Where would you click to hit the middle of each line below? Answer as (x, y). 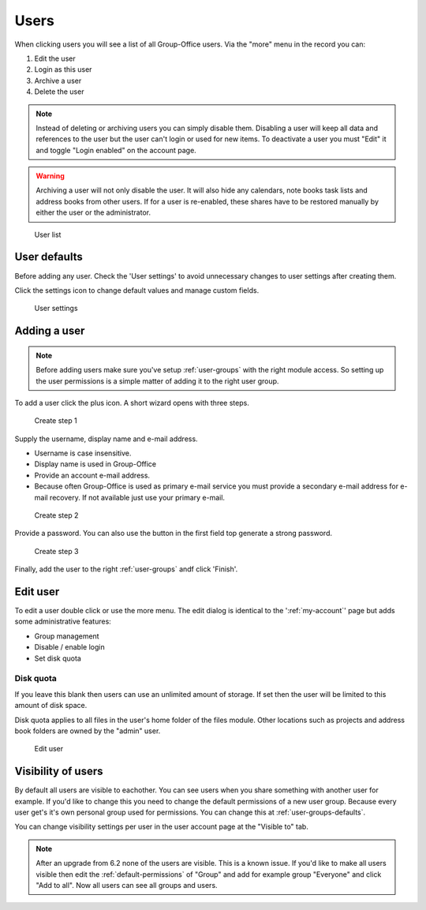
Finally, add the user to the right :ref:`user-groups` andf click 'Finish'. (126, 569)
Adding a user (50, 331)
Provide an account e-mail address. (92, 475)
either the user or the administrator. (93, 212)
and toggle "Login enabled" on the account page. (116, 150)
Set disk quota (58, 658)
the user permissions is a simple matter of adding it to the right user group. (157, 381)
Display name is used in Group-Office (95, 464)
